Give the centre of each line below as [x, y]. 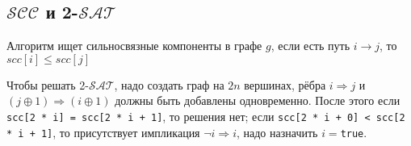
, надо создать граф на [169, 84]
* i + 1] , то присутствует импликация [103, 132]
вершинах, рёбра [285, 84]
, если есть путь [310, 46]
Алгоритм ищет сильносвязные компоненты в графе [134, 46]
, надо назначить [277, 132]
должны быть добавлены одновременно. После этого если [258, 100]
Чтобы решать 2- [48, 84]
